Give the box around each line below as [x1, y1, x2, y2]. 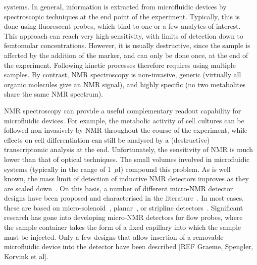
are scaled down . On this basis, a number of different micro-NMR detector [4, 183, 233, 193]
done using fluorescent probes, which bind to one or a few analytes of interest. [4, 21, 241, 31]
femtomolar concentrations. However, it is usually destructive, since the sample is [4, 40, 251, 51]
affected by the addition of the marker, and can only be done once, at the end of [4, 50, 248, 60]
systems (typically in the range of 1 [4, 163, 111, 174]
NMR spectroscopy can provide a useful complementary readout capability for [4, 105, 241, 115]
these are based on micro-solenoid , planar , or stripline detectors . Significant [4, 202, 243, 212]
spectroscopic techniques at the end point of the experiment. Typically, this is [4, 11, 240, 21]
